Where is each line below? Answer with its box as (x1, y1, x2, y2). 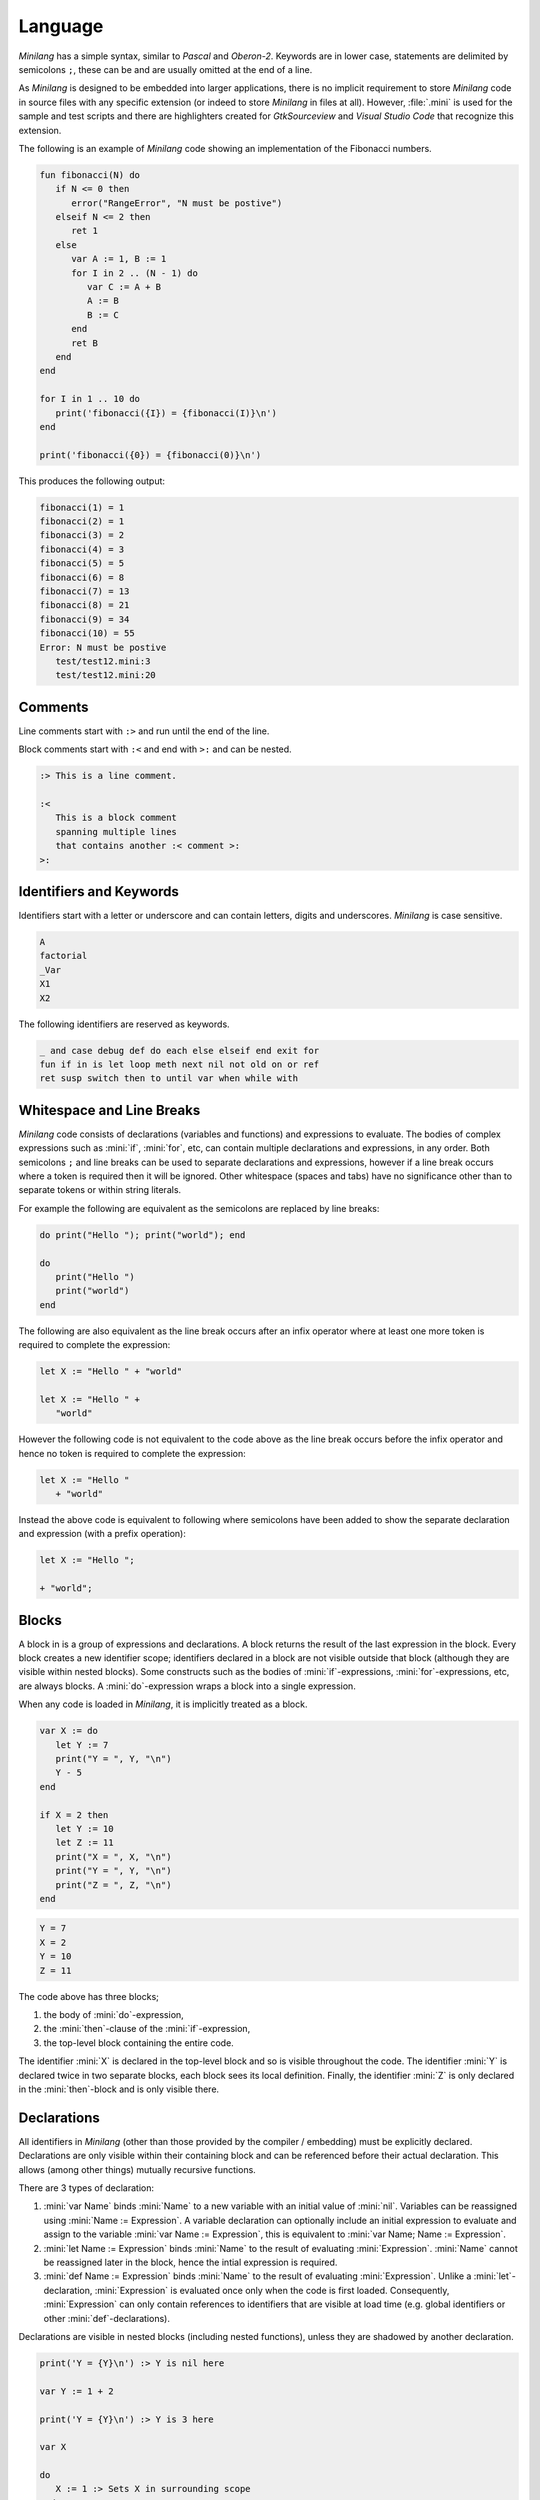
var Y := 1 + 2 (39, 2385, 114, 2397)
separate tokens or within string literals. (18, 1184, 182, 1196)
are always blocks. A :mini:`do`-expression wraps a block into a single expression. (18, 1680, 357, 1692)
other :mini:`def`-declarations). (43, 2312, 170, 2324)
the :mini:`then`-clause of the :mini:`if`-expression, (43, 2023, 251, 2035)
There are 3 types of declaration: (18, 2182, 155, 2194)
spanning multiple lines (55, 826, 177, 837)
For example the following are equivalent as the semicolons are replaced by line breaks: (18, 1202, 380, 1214)
